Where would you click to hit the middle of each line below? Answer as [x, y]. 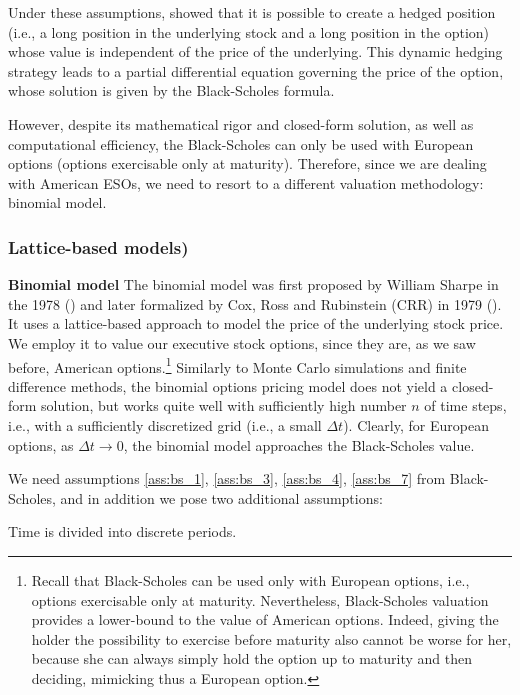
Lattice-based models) [98, 246]
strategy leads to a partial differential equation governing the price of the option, [256, 70]
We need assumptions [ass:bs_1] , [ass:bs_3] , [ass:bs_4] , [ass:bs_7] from [227, 478]
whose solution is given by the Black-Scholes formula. [171, 90]
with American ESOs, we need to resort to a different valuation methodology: [246, 182]
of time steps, [465, 405]
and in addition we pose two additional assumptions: [221, 497]
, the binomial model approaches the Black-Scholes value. [299, 444]
